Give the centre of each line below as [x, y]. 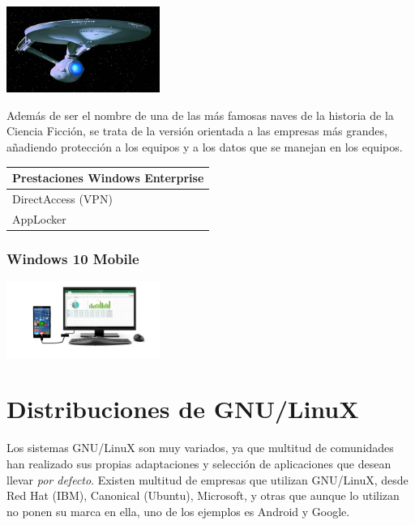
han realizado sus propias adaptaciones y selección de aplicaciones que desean [199, 463]
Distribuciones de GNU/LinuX [183, 409]
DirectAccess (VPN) [62, 198]
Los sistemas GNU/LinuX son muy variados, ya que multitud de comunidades [200, 448]
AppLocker [39, 218]
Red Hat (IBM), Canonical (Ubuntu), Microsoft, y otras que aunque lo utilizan [203, 495]
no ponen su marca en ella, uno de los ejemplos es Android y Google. [178, 511]
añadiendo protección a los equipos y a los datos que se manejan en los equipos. [205, 147]
